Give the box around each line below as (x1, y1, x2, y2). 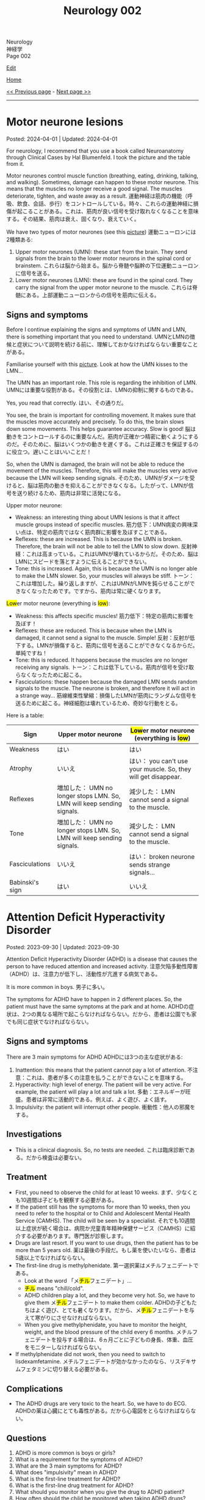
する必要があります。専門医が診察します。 (20, 1233, 127, 1240)
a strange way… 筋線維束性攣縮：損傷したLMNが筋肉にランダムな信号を (15, 692, 197, 699)
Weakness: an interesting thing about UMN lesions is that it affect (15, 513, 180, 521)
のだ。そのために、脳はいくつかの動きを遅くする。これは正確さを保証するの (6, 440, 199, 447)
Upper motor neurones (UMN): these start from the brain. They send (15, 248, 188, 256)
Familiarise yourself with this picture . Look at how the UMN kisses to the (6, 360, 188, 368)
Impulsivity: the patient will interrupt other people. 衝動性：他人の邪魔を (15, 1103, 196, 1111)
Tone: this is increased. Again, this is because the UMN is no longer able (15, 564, 198, 572)
